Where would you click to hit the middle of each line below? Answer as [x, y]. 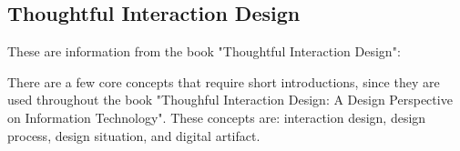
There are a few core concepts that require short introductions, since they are [224, 81]
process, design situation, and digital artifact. [134, 135]
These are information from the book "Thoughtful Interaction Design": [204, 51]
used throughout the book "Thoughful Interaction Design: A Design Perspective [230, 100]
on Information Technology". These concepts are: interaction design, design [217, 117]
